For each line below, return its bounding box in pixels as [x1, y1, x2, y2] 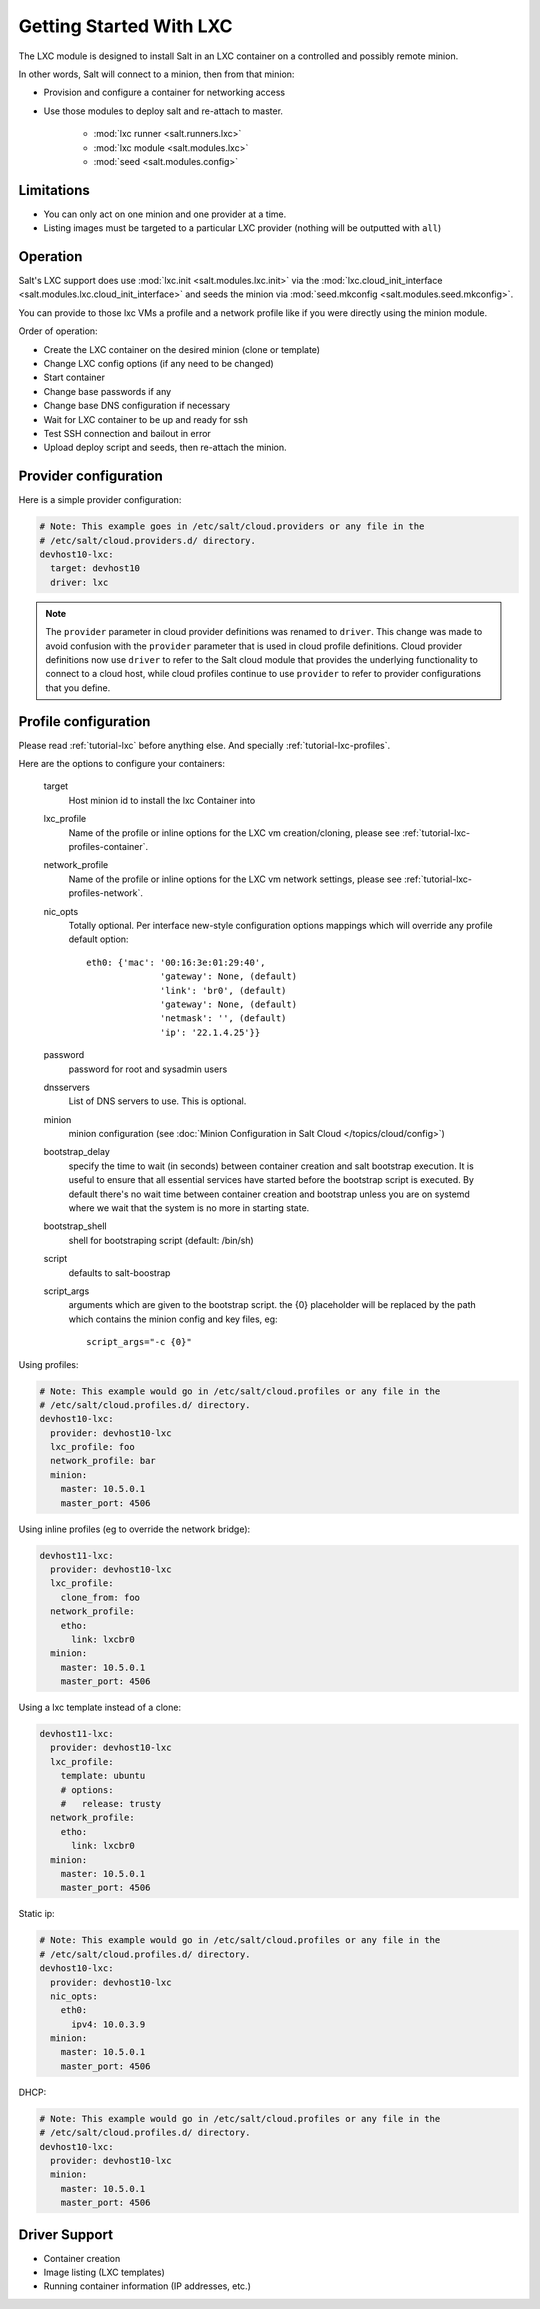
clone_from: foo [60, 1591, 140, 1603]
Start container [43, 371, 105, 384]
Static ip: [18, 1908, 55, 1920]
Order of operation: [18, 325, 99, 337]
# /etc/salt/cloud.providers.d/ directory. [39, 535, 257, 546]
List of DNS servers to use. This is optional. [68, 1095, 247, 1107]
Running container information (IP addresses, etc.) [43, 2280, 252, 2292]
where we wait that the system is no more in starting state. [68, 1202, 310, 1214]
